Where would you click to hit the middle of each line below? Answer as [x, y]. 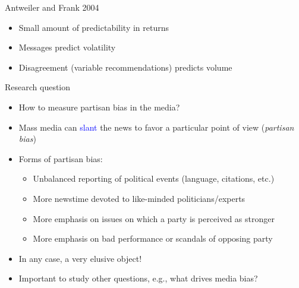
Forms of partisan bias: [61, 158]
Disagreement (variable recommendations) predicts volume [125, 67]
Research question [38, 87]
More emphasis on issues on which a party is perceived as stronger [154, 218]
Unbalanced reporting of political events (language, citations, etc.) [154, 178]
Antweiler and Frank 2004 [52, 7]
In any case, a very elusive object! [80, 258]
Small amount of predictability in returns [94, 27]
